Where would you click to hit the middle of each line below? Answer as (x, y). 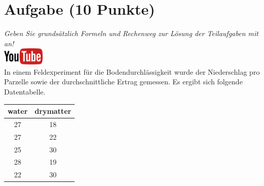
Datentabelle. (25, 91)
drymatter (53, 111)
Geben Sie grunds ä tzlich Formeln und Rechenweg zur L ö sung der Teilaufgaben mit (131, 33)
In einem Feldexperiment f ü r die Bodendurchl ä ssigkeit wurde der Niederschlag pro (132, 71)
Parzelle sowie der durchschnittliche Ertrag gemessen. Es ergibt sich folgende (123, 82)
